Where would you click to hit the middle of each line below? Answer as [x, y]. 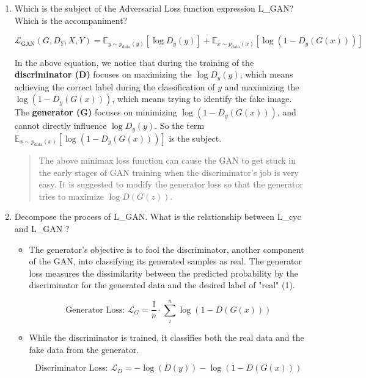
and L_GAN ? [42, 229]
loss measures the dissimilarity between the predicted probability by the [164, 273]
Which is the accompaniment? [71, 20]
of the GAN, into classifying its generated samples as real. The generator [165, 261]
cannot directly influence [60, 125]
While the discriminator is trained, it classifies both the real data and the [167, 337]
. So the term [180, 125]
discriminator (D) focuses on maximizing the [103, 74]
